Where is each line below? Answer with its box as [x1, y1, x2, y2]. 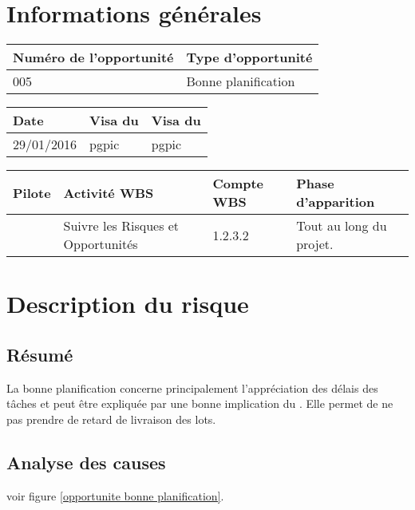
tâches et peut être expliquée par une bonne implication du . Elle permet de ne [6, 395, 393, 412]
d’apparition [296, 192, 375, 212]
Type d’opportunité [186, 48, 313, 67]
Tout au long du [296, 216, 387, 235]
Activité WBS [63, 183, 154, 202]
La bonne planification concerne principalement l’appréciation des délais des [6, 379, 378, 396]
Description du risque [6, 287, 249, 320]
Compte [212, 174, 264, 193]
